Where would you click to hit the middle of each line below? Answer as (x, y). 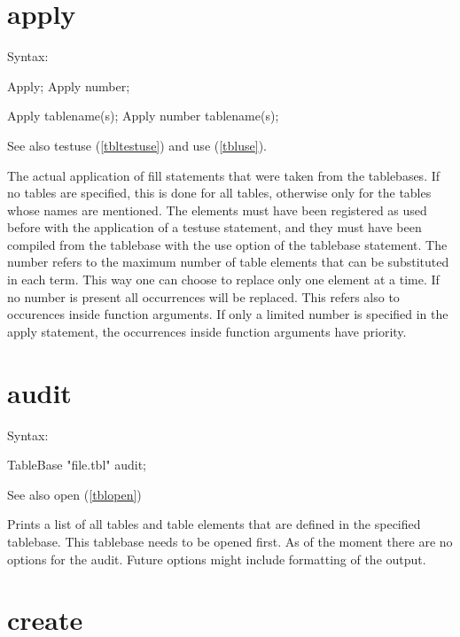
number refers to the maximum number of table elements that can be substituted (228, 262)
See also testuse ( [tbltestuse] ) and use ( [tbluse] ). (137, 145)
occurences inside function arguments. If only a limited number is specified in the (228, 314)
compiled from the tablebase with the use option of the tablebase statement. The (227, 244)
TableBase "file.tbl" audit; (77, 465)
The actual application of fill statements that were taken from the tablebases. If (224, 175)
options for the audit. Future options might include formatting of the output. (217, 559)
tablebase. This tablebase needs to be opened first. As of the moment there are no (230, 541)
